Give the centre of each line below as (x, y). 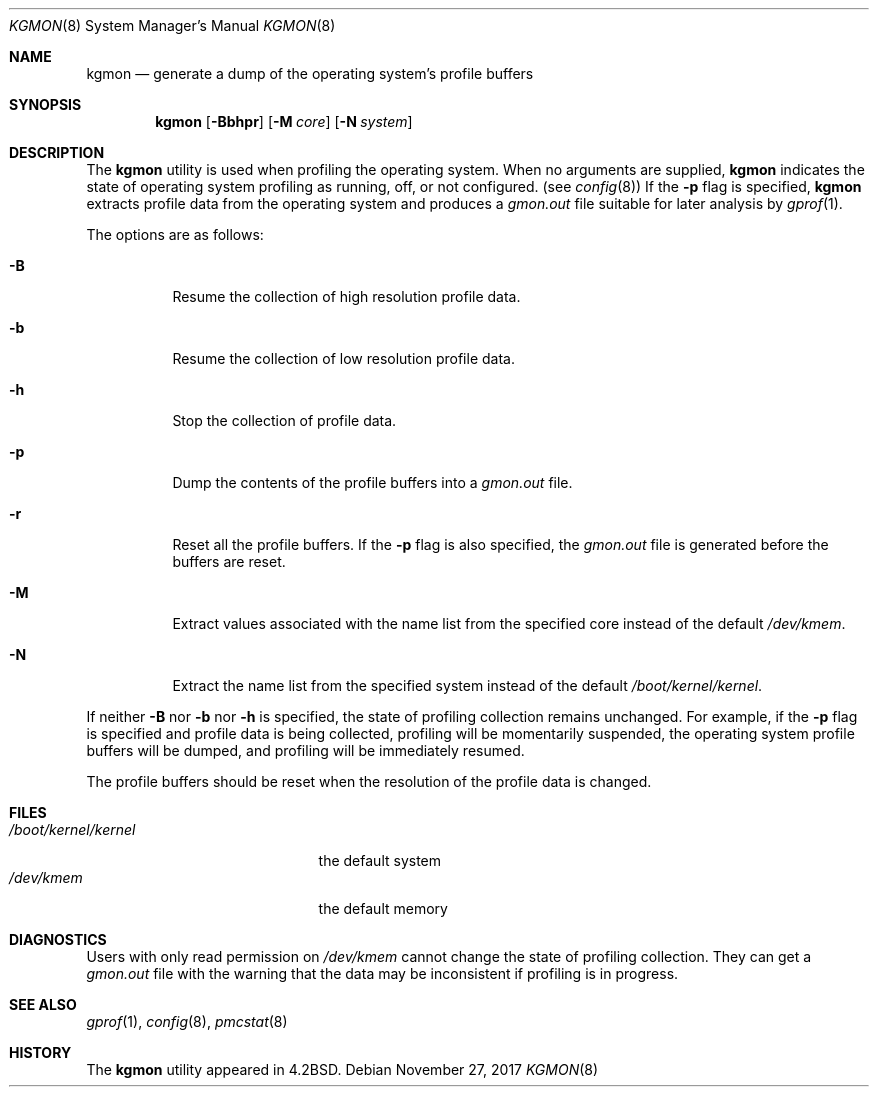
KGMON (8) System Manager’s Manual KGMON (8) (172, 25)
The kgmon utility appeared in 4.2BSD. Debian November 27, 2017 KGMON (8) (342, 1069)
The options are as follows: (175, 234)
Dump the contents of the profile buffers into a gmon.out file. (372, 482)
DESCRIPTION (57, 152)
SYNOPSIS (45, 104)
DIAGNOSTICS (58, 939)
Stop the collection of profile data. (284, 420)
